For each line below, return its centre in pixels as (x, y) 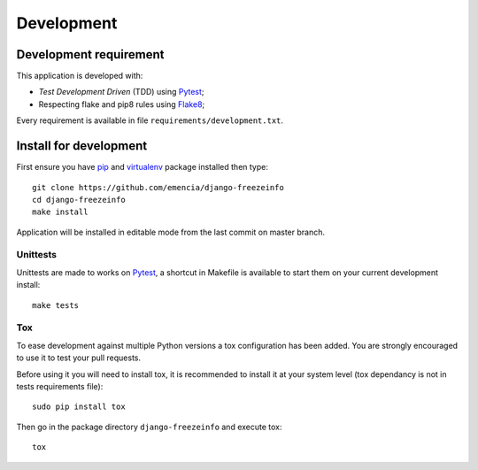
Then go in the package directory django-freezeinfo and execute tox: (149, 427)
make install (60, 212)
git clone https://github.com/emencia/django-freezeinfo (158, 187)
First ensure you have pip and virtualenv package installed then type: (143, 167)
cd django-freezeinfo (79, 200)
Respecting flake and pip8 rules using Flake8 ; (122, 104)
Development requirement (90, 54)
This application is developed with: (80, 76)
